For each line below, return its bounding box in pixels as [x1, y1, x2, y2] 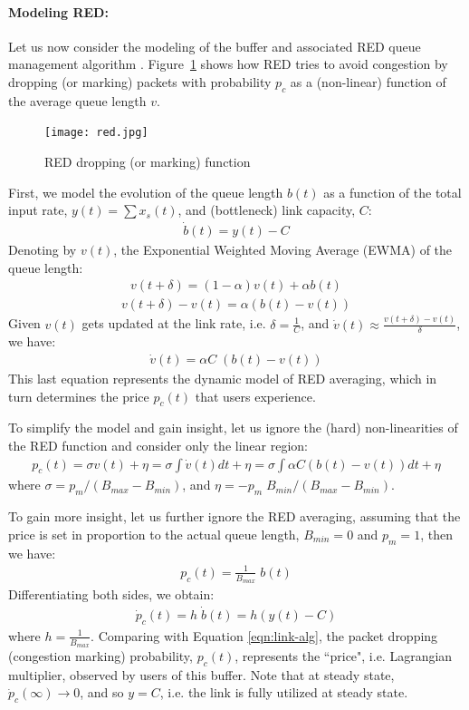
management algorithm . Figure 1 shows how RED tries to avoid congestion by [8, 54, 448, 73]
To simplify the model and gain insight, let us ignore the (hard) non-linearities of [8, 418, 458, 437]
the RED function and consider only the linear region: [8, 436, 308, 455]
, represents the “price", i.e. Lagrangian [234, 646, 453, 665]
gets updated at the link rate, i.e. [81, 314, 266, 333]
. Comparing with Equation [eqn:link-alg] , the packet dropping [91, 626, 438, 645]
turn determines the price [8, 386, 149, 405]
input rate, [8, 200, 68, 219]
